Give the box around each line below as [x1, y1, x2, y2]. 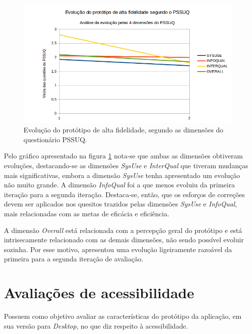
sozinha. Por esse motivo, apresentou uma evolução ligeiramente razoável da [4, 244, 232, 254]
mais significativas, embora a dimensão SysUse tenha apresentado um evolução [4, 170, 240, 180]
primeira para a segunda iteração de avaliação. [4, 254, 144, 264]
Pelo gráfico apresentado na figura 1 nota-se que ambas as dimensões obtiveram [4, 151, 243, 161]
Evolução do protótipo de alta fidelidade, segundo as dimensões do [24, 125, 224, 135]
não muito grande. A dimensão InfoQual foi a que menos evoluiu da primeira [4, 180, 235, 190]
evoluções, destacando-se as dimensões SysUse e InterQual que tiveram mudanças [4, 160, 248, 171]
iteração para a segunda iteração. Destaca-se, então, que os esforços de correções [4, 189, 245, 199]
